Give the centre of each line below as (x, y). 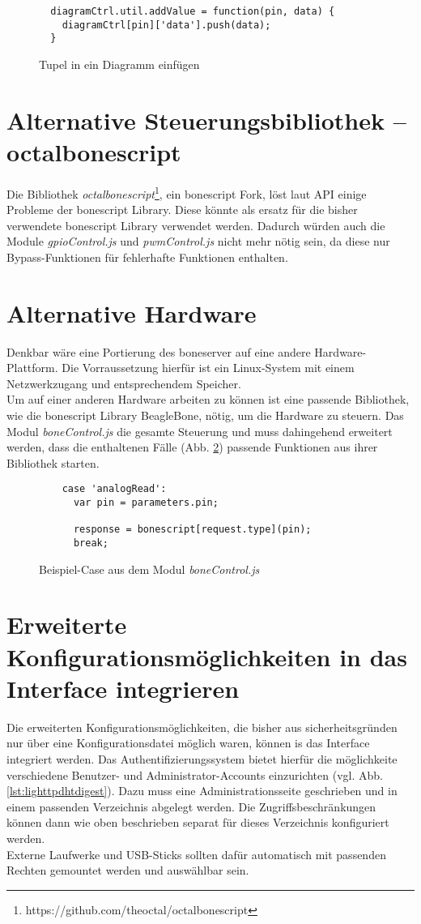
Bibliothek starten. (53, 462)
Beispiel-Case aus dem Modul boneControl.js (149, 569)
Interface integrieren (123, 688)
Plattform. (32, 368)
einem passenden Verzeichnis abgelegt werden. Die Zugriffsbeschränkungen (191, 806)
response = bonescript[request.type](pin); (192, 530)
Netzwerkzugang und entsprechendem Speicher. (124, 383)
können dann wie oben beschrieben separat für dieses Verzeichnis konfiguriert (198, 822)
